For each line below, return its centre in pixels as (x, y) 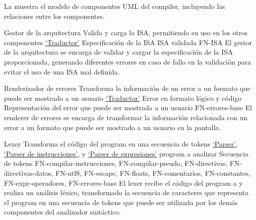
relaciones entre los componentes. (54, 16)
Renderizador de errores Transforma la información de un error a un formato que (127, 88)
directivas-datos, (29, 173)
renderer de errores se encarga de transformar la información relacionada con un (126, 117)
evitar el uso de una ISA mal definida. (62, 71)
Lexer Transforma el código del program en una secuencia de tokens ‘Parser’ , (121, 144)
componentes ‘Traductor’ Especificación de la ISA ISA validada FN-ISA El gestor (128, 42)
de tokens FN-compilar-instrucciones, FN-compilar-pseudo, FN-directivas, (116, 163)
